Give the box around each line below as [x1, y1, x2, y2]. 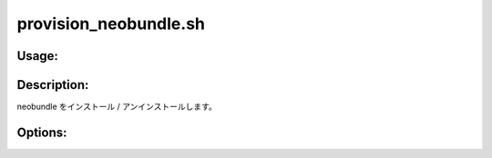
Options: [16, 124, 67, 140]
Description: [16, 77, 89, 93]
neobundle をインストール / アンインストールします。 [16, 101, 218, 113]
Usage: [16, 48, 59, 64]
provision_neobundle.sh [16, 14, 205, 34]
